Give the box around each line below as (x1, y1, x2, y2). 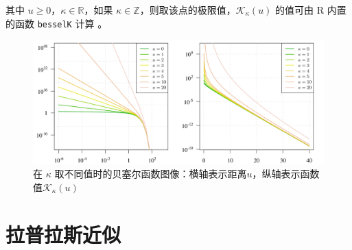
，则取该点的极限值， (139, 3, 236, 16)
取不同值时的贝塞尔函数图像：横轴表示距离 (54, 166, 247, 181)
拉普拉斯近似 (5, 220, 121, 248)
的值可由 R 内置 (275, 3, 347, 16)
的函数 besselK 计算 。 (5, 16, 108, 30)
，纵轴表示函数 (252, 166, 320, 181)
